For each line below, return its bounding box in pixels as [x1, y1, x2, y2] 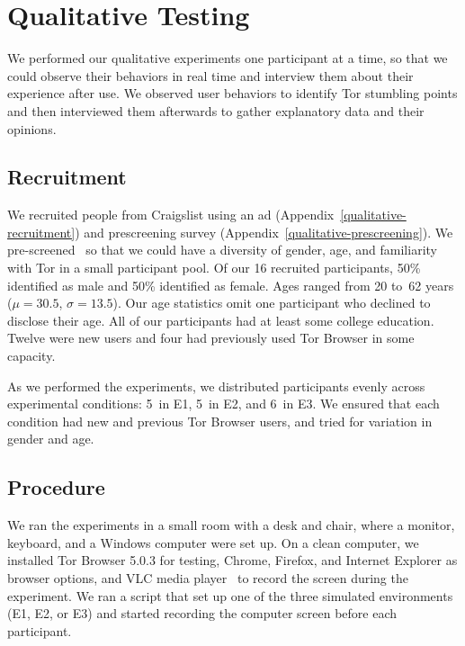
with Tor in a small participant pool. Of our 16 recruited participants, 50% [7, 258, 421, 277]
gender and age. [7, 429, 94, 448]
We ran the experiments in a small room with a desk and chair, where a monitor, [7, 516, 455, 534]
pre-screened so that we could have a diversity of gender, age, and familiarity [7, 240, 437, 259]
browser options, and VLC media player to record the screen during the [7, 569, 408, 587]
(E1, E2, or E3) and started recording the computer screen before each [7, 604, 398, 623]
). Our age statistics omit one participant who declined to [112, 293, 431, 312]
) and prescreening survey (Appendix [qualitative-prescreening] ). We [75, 222, 453, 241]
